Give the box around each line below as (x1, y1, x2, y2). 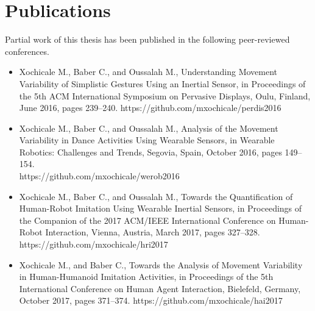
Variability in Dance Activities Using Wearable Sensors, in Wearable (19, 134, 275, 146)
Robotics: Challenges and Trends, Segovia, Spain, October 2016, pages (19, 145, 282, 158)
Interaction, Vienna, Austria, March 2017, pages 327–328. (45, 226, 260, 238)
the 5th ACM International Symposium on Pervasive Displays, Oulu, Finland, (19, 89, 311, 102)
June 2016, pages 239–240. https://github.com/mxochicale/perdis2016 (19, 101, 281, 114)
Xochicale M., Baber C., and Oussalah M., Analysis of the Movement (19, 121, 278, 134)
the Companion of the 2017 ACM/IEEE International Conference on (19, 213, 276, 226)
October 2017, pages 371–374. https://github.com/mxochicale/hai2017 (19, 294, 283, 307)
